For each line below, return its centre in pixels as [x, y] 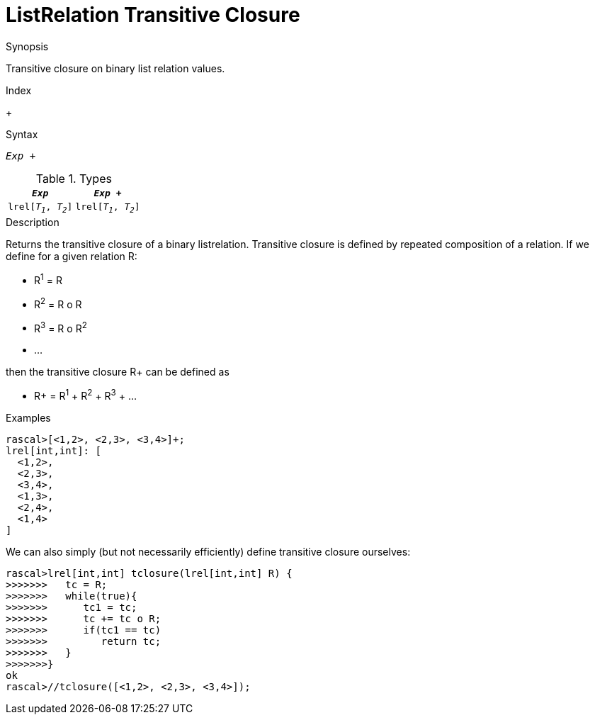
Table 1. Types [74, 178]
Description [33, 223]
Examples [28, 417]
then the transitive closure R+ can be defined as [118, 372]
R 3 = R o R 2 [61, 327]
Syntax [22, 134]
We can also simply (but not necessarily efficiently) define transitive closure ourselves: [208, 551]
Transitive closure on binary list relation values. [115, 68]
